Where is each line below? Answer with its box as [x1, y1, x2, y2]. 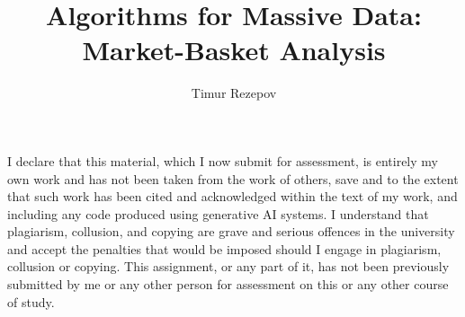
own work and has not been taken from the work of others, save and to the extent [7, 169, 459, 188]
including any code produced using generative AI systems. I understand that [7, 204, 429, 223]
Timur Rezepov [191, 84, 277, 102]
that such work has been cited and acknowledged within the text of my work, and [7, 187, 458, 206]
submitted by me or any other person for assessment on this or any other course [7, 275, 449, 294]
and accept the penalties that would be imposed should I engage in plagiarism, [7, 239, 442, 258]
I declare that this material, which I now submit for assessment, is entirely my [7, 151, 438, 170]
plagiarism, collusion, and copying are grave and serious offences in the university [7, 222, 455, 241]
